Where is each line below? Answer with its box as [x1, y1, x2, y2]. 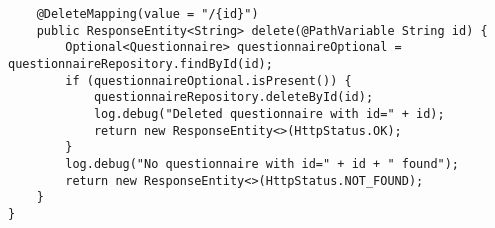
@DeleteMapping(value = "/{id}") [36, 7, 259, 21]
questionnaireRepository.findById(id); [8, 56, 273, 71]
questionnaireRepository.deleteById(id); [93, 90, 374, 105]
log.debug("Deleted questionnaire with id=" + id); [93, 106, 445, 121]
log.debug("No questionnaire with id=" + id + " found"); [65, 156, 460, 171]
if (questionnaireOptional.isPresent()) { [65, 73, 352, 88]
